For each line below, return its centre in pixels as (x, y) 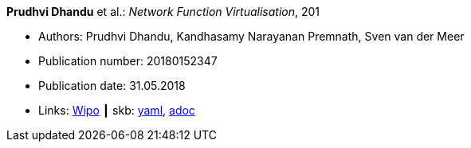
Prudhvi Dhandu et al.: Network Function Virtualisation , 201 (163, 12)
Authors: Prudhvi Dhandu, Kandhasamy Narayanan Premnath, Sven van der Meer (251, 36)
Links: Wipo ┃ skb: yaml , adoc (117, 110)
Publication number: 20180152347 (128, 61)
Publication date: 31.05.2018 (112, 86)
